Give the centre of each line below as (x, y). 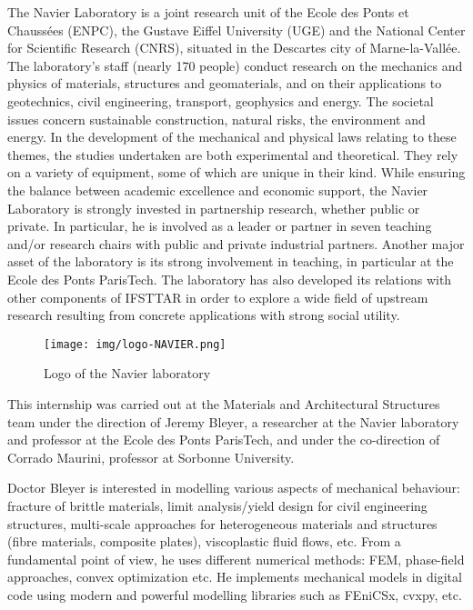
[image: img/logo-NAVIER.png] (135, 344)
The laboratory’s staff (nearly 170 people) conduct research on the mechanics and (235, 65)
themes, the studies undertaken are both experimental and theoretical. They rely (233, 154)
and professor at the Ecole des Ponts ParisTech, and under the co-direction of (224, 440)
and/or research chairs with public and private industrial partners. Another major (236, 243)
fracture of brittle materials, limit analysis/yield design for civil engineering (217, 505)
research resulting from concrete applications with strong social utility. (204, 315)
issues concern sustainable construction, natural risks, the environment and (216, 119)
